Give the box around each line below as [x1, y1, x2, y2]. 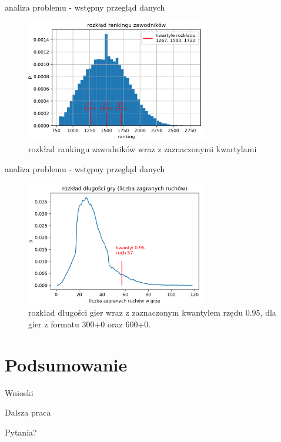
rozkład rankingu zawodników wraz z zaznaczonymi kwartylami [28, 143, 257, 155]
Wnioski [5, 386, 34, 399]
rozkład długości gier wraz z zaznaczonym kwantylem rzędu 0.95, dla [28, 306, 276, 319]
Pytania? [5, 426, 37, 438]
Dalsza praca [5, 406, 51, 418]
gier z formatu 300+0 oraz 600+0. [28, 317, 151, 330]
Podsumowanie [5, 352, 128, 376]
